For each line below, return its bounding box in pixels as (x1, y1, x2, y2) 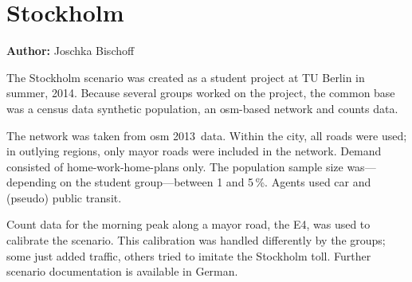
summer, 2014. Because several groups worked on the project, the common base (6, 84, 395, 101)
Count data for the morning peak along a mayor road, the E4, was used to (6, 216, 371, 233)
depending (6, 174, 57, 190)
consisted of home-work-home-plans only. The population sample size (6, 158, 343, 174)
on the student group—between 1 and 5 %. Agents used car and (60, 174, 371, 190)
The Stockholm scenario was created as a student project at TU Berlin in (6, 69, 365, 85)
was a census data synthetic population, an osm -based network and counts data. (6, 100, 398, 116)
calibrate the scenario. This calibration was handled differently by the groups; (6, 232, 386, 249)
